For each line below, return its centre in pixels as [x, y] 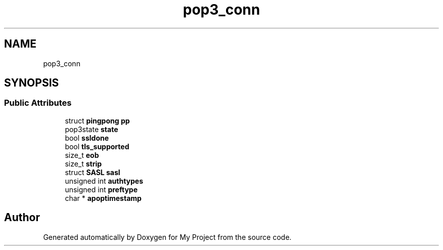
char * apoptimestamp [103, 198]
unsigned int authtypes [104, 181]
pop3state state [92, 129]
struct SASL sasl [93, 172]
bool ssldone [87, 138]
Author [22, 218]
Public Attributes [38, 103]
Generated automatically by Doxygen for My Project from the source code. [167, 237]
